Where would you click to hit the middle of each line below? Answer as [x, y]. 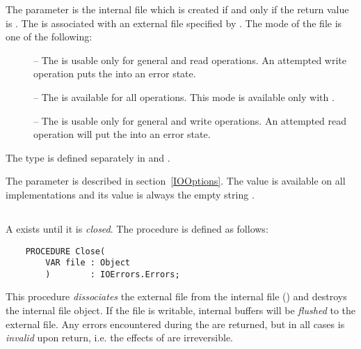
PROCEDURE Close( [65, 251]
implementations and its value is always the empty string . [130, 194]
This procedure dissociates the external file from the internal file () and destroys [176, 296]
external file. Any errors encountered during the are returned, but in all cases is [175, 324]
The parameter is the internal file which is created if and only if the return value [177, 9]
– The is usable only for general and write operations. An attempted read [190, 120]
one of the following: [49, 37]
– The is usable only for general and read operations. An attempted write [190, 60]
